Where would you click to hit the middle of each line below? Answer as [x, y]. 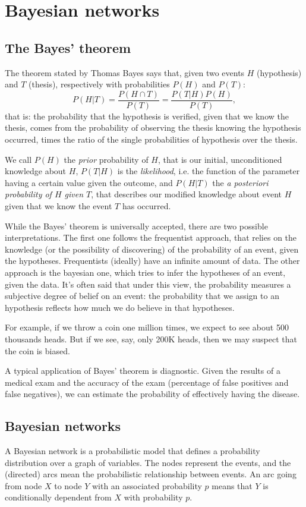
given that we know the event [59, 205]
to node [68, 485]
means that [232, 485]
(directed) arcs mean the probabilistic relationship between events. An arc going [151, 474]
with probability [153, 497]
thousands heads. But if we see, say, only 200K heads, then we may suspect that [151, 338]
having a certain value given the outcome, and [89, 182]
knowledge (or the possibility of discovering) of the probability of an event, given [152, 249]
